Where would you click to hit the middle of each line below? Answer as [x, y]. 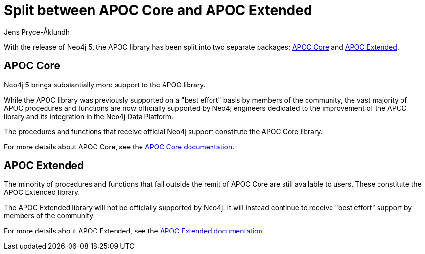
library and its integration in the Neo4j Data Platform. [89, 116]
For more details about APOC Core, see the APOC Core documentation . [119, 147]
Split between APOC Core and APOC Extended [158, 10]
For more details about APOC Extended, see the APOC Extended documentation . [134, 231]
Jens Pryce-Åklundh [37, 32]
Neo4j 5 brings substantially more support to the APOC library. [105, 85]
